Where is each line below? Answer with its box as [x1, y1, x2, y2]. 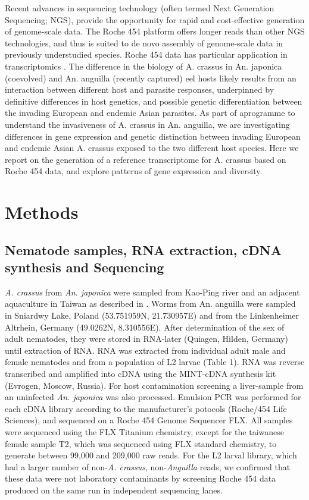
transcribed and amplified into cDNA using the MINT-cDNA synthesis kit [5, 367, 276, 380]
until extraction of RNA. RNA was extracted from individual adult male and [5, 344, 286, 356]
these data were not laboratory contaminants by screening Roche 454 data [5, 472, 276, 485]
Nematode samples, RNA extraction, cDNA [5, 240, 282, 259]
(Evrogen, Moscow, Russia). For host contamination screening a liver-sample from [5, 379, 304, 391]
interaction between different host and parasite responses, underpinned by [5, 83, 274, 96]
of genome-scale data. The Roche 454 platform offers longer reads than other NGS [5, 25, 305, 37]
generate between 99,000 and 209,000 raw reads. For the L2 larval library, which [5, 449, 297, 461]
